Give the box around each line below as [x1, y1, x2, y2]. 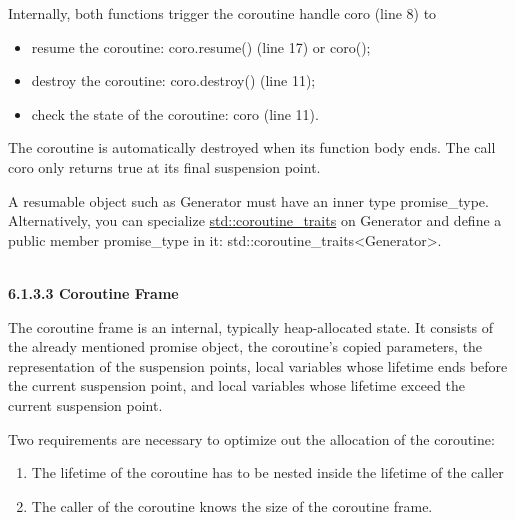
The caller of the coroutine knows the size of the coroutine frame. [31, 495, 433, 516]
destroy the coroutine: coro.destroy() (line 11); [31, 70, 316, 91]
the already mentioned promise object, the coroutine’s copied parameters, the [8, 336, 483, 357]
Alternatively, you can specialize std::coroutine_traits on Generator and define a [8, 210, 502, 231]
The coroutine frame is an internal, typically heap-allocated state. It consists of [8, 316, 494, 337]
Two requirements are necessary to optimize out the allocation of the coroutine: [8, 428, 495, 449]
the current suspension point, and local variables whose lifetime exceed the [8, 375, 466, 396]
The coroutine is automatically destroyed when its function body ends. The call [8, 137, 496, 158]
